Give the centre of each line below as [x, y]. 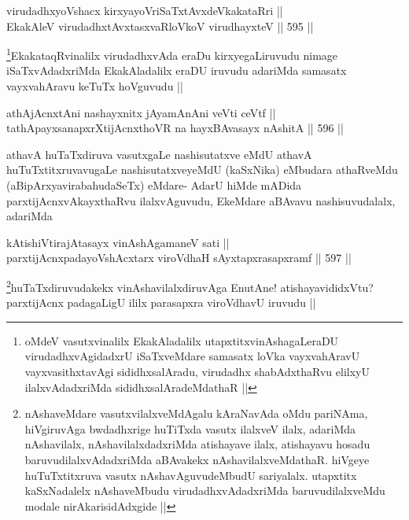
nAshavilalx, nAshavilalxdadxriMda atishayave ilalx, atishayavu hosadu [197, 444]
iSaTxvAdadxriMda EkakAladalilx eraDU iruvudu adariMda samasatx [177, 70]
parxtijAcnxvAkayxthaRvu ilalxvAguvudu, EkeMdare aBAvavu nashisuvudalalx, [201, 200]
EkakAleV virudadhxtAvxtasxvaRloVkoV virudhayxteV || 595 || [160, 26]
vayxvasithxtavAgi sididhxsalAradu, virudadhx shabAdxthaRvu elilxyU [197, 371]
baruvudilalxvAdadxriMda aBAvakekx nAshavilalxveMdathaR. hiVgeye [197, 459]
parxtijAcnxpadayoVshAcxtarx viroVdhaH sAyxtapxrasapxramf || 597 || [179, 258]
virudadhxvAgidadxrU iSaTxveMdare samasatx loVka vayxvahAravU [192, 356]
